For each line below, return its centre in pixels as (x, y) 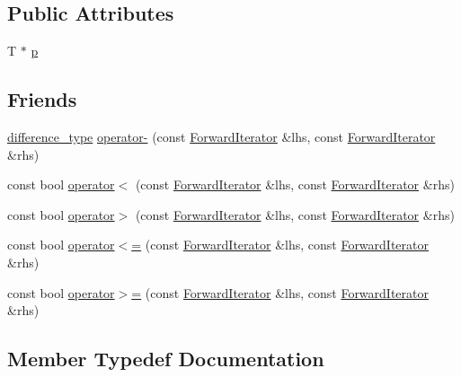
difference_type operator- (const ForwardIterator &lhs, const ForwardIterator (222, 136)
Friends (42, 99)
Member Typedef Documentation (166, 359)
